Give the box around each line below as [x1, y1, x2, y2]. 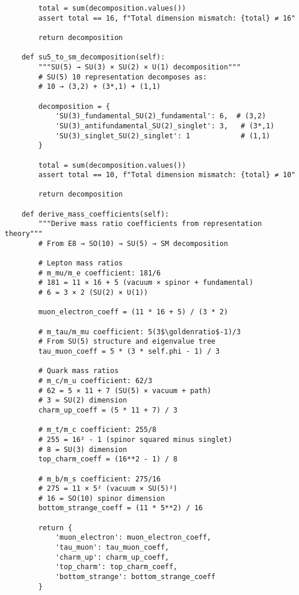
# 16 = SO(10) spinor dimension [38, 494, 165, 503]
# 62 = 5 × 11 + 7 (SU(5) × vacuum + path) [38, 386, 211, 395]
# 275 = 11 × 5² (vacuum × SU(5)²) [38, 484, 178, 493]
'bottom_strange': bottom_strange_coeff [55, 573, 215, 581]
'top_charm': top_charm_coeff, [55, 563, 178, 571]
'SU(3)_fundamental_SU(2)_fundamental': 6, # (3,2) [55, 112, 266, 121]
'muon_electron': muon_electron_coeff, [55, 533, 211, 542]
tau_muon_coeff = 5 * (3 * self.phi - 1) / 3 [38, 347, 220, 355]
